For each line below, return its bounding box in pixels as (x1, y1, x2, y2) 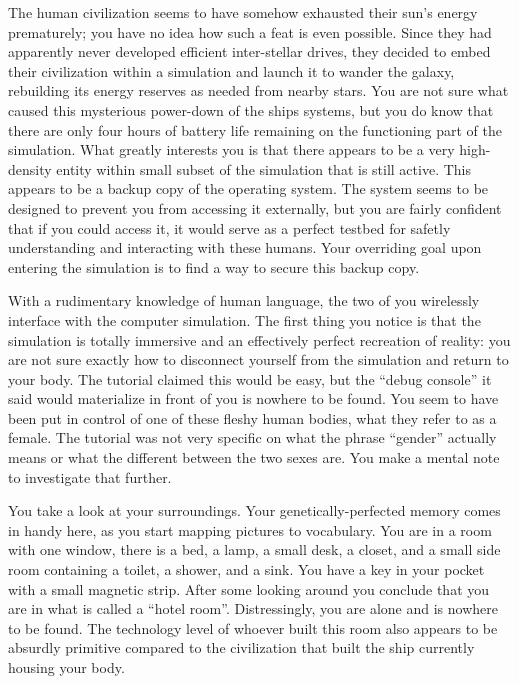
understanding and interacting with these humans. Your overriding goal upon (8, 237, 482, 258)
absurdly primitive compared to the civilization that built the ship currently (8, 637, 475, 658)
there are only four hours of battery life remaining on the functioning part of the (8, 119, 502, 140)
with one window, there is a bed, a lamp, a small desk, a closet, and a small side (8, 539, 501, 560)
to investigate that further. (8, 466, 172, 487)
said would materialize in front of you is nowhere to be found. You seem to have (8, 388, 499, 409)
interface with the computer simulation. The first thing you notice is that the (8, 309, 481, 330)
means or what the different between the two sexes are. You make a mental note (8, 447, 500, 468)
